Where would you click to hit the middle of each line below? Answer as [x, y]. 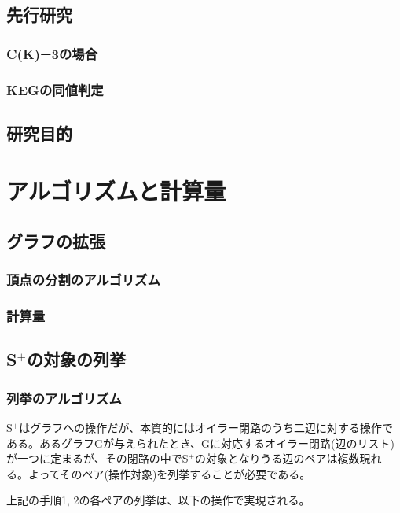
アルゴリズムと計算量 [116, 191]
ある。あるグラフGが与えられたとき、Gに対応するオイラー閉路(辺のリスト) [200, 443]
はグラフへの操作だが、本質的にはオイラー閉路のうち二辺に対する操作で [206, 428]
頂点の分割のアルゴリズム [83, 280]
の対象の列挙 [77, 359]
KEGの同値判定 [55, 89]
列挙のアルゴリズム [64, 398]
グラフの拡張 [56, 241]
